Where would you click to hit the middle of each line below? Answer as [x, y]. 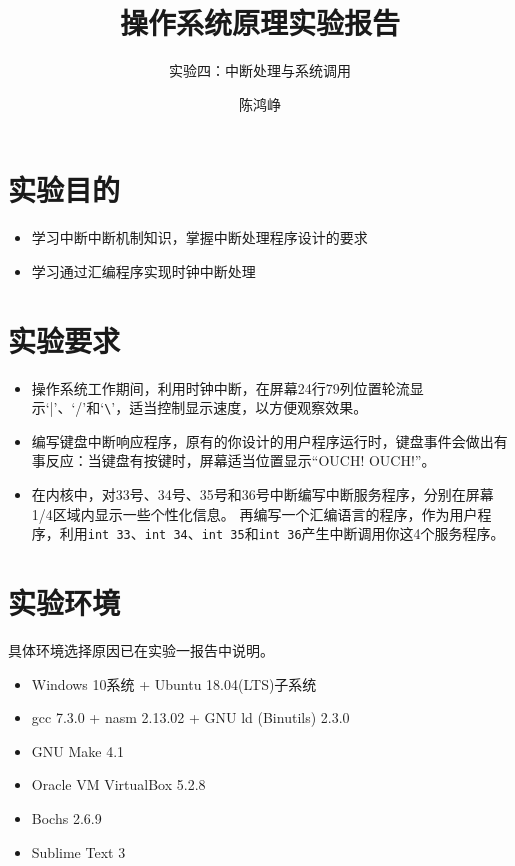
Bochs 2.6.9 [66, 817]
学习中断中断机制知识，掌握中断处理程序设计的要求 [199, 237]
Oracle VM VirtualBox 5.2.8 [118, 784]
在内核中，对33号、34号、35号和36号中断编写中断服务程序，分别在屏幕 [262, 494]
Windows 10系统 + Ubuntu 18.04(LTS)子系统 [174, 683]
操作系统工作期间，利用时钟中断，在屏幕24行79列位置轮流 [220, 387]
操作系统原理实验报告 [259, 22]
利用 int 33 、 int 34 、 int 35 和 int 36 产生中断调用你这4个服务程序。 [282, 533]
